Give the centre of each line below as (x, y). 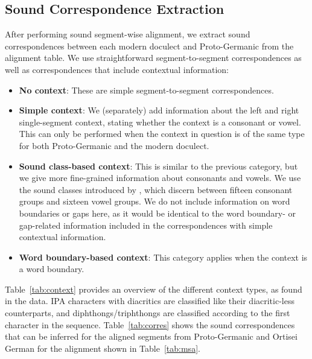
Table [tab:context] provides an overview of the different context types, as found (154, 289)
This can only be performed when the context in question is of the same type (162, 134)
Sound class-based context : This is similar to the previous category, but (158, 166)
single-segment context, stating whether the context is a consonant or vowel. (160, 122)
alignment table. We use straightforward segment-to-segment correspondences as (153, 58)
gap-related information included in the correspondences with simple (146, 225)
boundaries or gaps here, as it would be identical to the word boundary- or (158, 213)
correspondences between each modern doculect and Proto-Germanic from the (149, 46)
